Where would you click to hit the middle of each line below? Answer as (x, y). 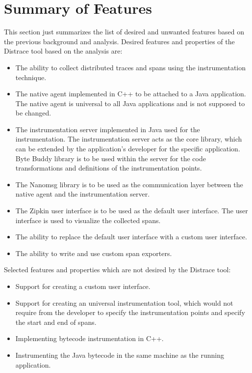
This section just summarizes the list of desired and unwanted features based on (124, 32)
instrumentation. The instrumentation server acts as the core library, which (129, 139)
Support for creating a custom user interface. (83, 286)
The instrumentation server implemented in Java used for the (108, 129)
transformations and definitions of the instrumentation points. (109, 168)
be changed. (33, 113)
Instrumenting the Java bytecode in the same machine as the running (120, 355)
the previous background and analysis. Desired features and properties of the (119, 41)
